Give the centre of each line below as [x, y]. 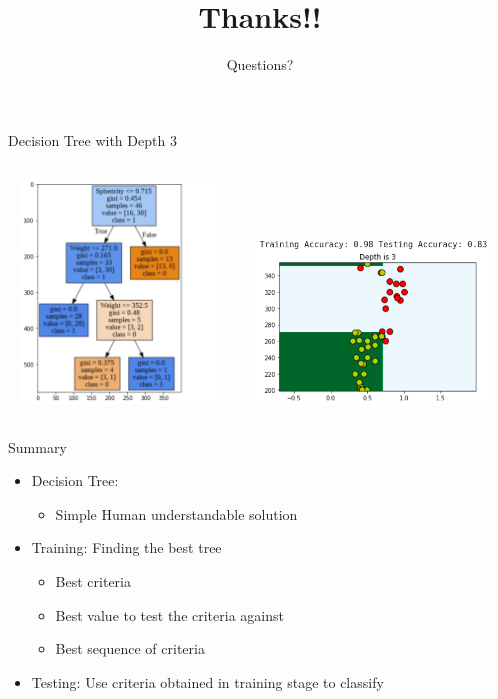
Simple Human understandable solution [176, 513]
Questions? [260, 64]
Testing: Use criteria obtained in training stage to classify [207, 681]
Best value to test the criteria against [169, 614]
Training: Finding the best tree [126, 547]
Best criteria [93, 581]
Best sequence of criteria [130, 648]
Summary [37, 446]
